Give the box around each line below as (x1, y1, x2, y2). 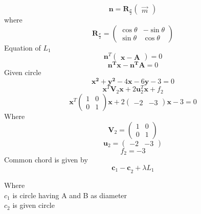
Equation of (4, 42, 41, 53)
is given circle (12, 200, 55, 210)
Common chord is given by (4, 154, 88, 165)
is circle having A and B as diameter (12, 189, 127, 200)
